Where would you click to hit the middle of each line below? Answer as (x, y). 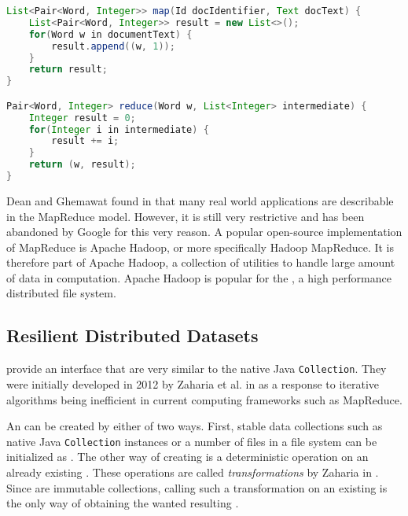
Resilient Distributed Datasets (132, 335)
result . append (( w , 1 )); (113, 46)
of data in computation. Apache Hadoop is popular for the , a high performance (199, 277)
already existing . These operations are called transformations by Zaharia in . (193, 472)
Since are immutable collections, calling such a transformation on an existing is (197, 487)
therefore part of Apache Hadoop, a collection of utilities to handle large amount (201, 262)
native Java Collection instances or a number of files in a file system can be (192, 441)
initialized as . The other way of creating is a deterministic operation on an (187, 457)
